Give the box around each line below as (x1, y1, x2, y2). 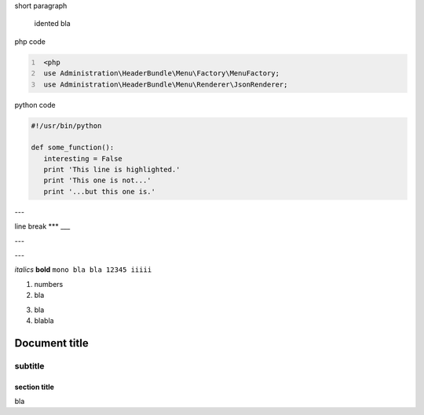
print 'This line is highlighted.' (43, 165, 181, 174)
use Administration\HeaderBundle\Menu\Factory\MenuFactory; (43, 69, 280, 78)
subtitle (14, 360, 45, 371)
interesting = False (43, 154, 123, 163)
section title (14, 382, 55, 391)
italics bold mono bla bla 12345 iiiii (14, 265, 152, 274)
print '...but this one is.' (43, 187, 156, 196)
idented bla (34, 19, 71, 28)
